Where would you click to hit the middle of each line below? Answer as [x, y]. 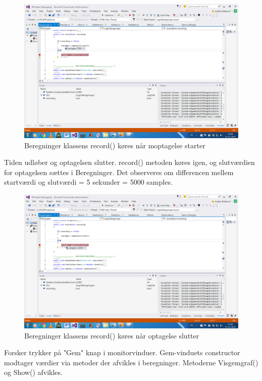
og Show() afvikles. [33, 372]
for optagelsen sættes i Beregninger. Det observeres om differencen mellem [119, 172]
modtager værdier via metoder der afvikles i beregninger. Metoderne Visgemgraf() [131, 362]
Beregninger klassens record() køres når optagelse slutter [112, 335]
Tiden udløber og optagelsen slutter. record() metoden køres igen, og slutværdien [129, 162]
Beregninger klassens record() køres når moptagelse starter [115, 145]
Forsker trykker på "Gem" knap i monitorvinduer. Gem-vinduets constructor [122, 352]
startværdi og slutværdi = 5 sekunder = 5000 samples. [88, 182]
